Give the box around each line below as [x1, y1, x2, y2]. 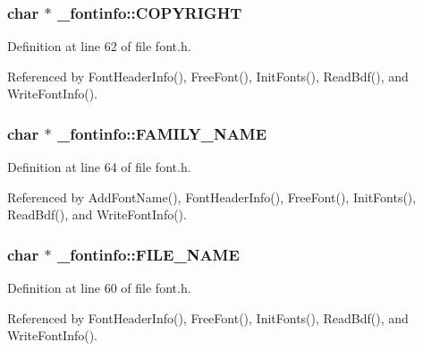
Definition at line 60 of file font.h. [7, 278, 191, 297]
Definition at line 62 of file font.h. [7, 37, 191, 56]
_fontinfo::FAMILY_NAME [56, 122, 267, 144]
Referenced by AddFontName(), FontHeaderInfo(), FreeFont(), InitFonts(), [7, 187, 417, 206]
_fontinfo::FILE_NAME [56, 243, 240, 265]
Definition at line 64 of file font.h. [7, 158, 191, 176]
